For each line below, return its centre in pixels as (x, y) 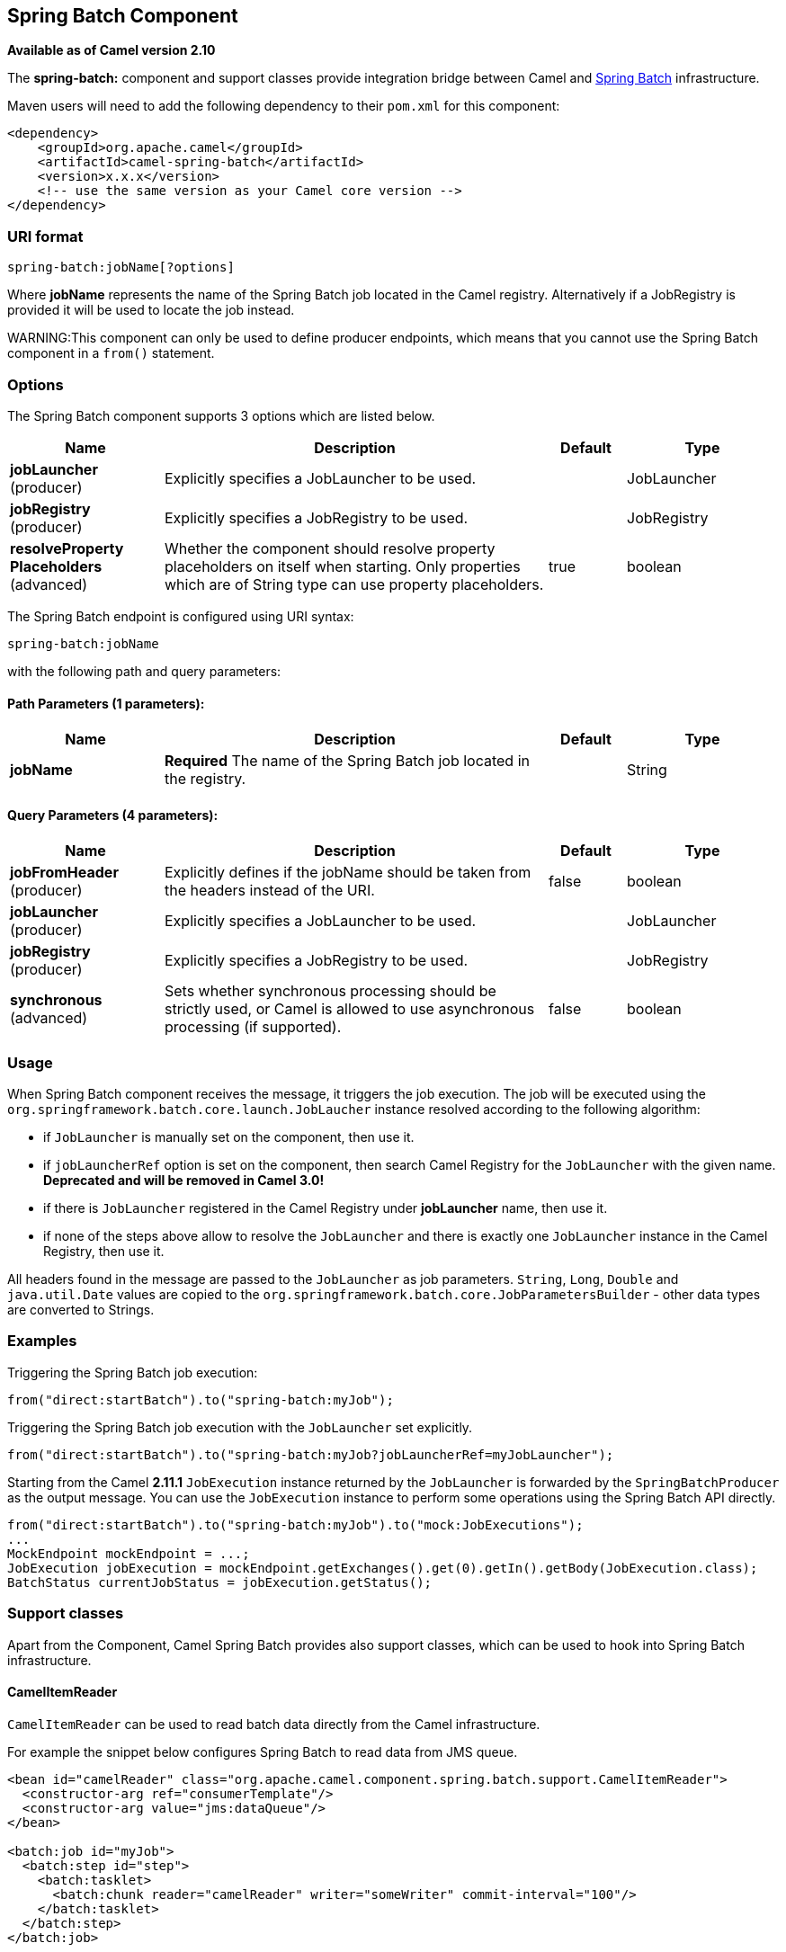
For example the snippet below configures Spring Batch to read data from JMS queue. (263, 1751)
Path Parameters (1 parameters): (106, 703)
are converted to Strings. (81, 1310)
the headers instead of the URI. (270, 891)
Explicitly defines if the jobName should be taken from (348, 873)
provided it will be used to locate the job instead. (151, 310)
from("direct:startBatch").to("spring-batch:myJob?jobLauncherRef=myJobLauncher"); (311, 1454)
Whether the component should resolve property (330, 548)
